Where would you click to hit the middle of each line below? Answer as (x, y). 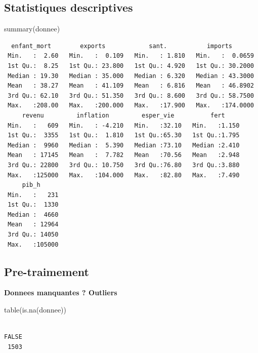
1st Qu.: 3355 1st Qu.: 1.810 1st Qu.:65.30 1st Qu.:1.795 (124, 135)
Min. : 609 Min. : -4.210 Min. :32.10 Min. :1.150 (124, 125)
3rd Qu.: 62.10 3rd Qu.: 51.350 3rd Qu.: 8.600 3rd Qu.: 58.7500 (131, 95)
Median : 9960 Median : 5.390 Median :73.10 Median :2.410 (124, 145)
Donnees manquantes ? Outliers (61, 292)
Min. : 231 (33, 195)
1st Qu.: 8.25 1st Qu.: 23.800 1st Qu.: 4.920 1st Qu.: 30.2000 (131, 66)
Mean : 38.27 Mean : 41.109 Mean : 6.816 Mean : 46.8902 (131, 86)
